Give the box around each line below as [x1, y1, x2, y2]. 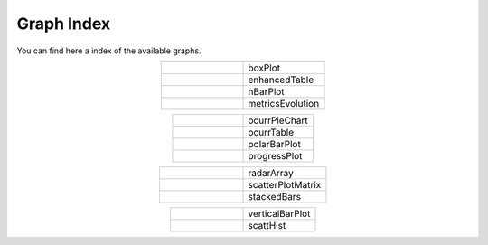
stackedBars [248, 190, 302, 203]
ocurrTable [248, 126, 294, 138]
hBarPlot [248, 85, 285, 98]
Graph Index [16, 14, 111, 33]
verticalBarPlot [248, 207, 311, 220]
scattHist [248, 219, 286, 231]
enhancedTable [248, 73, 314, 86]
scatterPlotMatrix [248, 178, 322, 191]
